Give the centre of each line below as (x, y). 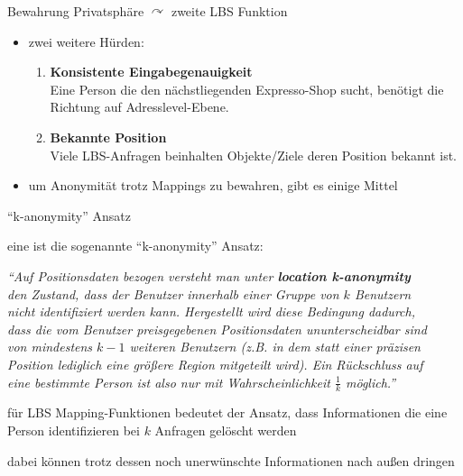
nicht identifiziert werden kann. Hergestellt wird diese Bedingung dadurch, (211, 311)
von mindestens (50, 347)
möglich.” (371, 382)
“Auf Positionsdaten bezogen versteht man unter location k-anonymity (209, 275)
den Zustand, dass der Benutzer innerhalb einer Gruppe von (173, 293)
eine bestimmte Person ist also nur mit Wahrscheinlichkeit (169, 382)
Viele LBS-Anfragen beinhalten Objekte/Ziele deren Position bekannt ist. (253, 155)
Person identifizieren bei (74, 430)
